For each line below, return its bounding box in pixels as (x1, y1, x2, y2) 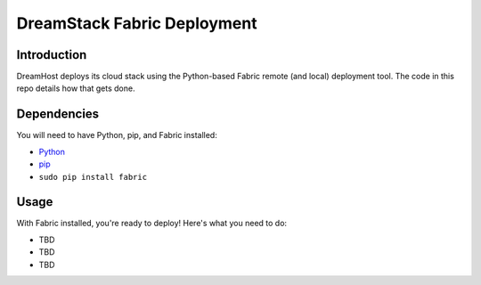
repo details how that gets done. (16, 83, 135, 94)
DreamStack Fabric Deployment (16, 13, 257, 33)
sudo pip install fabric (38, 172, 147, 182)
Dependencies (16, 107, 100, 122)
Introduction (16, 47, 87, 62)
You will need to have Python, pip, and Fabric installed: (16, 130, 217, 141)
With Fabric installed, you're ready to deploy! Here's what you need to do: (16, 218, 288, 229)
